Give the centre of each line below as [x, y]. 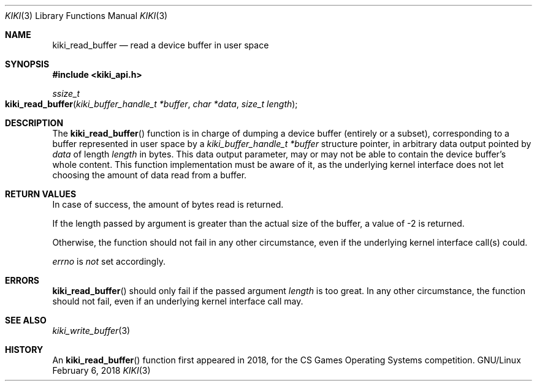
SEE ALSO [26, 320]
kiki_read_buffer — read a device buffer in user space [161, 45]
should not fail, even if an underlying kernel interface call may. [178, 301]
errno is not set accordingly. [109, 261]
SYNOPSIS [27, 64]
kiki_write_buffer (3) [91, 331]
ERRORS [22, 280]
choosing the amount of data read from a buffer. [150, 175]
